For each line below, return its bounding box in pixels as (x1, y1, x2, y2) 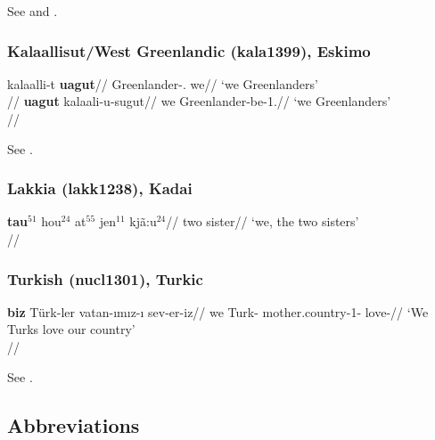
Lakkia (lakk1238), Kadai (7, 177, 193, 200)
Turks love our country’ (7, 320, 135, 338)
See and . (7, 2, 58, 20)
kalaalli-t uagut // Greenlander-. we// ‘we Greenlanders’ (7, 74, 318, 93)
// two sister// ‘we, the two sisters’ (166, 212, 359, 231)
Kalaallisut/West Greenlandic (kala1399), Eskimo (7, 39, 371, 61)
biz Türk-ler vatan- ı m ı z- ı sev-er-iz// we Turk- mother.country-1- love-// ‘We (7, 302, 429, 321)
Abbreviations (7, 411, 140, 438)
